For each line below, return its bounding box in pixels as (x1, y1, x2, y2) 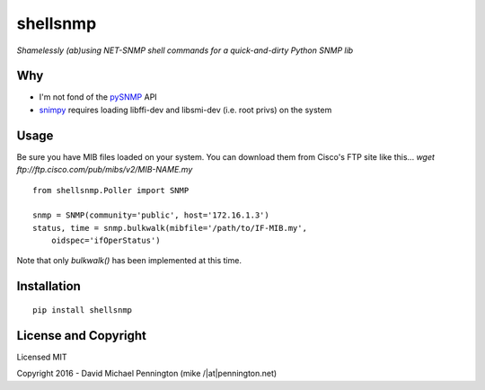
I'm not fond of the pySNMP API (39, 92, 157, 102)
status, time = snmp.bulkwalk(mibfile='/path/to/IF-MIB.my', (32, 223, 307, 233)
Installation (16, 279, 81, 294)
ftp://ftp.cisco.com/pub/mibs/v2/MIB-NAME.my (16, 164, 193, 175)
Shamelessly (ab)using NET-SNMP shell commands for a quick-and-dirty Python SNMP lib (16, 45, 354, 56)
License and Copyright (16, 328, 147, 343)
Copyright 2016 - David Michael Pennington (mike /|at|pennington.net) (16, 368, 278, 379)
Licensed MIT (16, 351, 67, 362)
